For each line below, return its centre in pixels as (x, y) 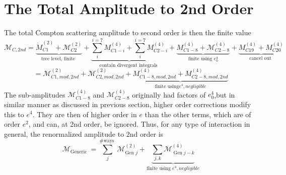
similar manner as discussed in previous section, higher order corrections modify (128, 104)
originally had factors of (169, 94)
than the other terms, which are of (198, 114)
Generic (79, 152)
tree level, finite (58, 59)
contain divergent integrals (128, 65)
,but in (225, 94)
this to (14, 114)
